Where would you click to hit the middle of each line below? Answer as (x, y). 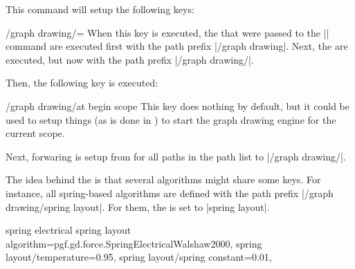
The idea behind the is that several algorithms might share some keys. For (163, 179)
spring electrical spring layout (69, 230)
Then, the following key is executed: (82, 83)
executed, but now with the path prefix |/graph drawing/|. (130, 59)
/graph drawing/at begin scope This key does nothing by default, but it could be (177, 105)
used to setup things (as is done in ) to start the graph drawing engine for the (171, 119)
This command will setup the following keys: (100, 9)
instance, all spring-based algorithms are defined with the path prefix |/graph (170, 193)
